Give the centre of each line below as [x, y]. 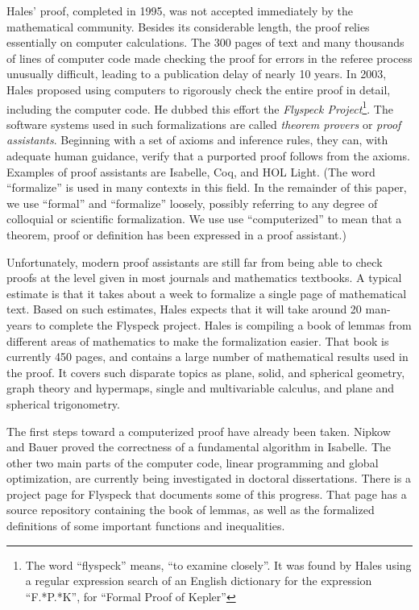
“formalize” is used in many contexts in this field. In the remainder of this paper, [207, 187]
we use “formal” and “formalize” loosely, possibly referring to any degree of [192, 203]
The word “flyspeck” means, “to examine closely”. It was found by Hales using [218, 564]
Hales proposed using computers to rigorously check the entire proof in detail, [199, 89]
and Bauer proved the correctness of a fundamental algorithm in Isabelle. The [199, 447]
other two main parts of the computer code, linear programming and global [193, 462]
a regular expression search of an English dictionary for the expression [199, 581]
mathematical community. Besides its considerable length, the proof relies [188, 26]
